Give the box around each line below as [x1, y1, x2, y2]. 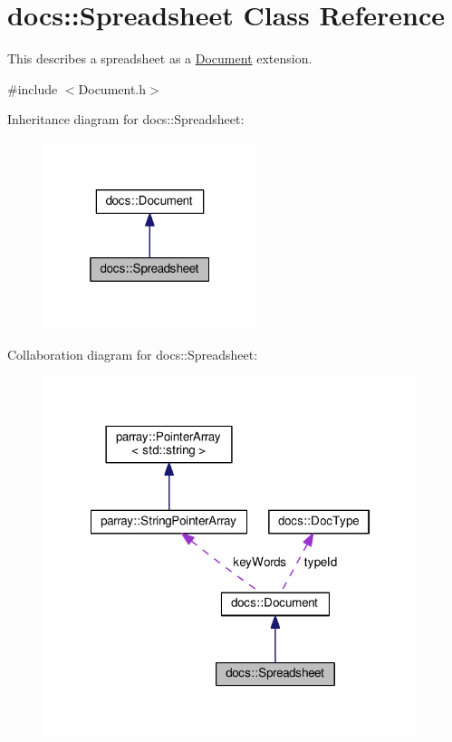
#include [7, 79, 58, 98]
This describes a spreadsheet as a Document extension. [7, 49, 313, 68]
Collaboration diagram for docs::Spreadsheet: [7, 345, 258, 364]
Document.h [78, 79, 147, 98]
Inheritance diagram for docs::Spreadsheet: [7, 110, 245, 129]
